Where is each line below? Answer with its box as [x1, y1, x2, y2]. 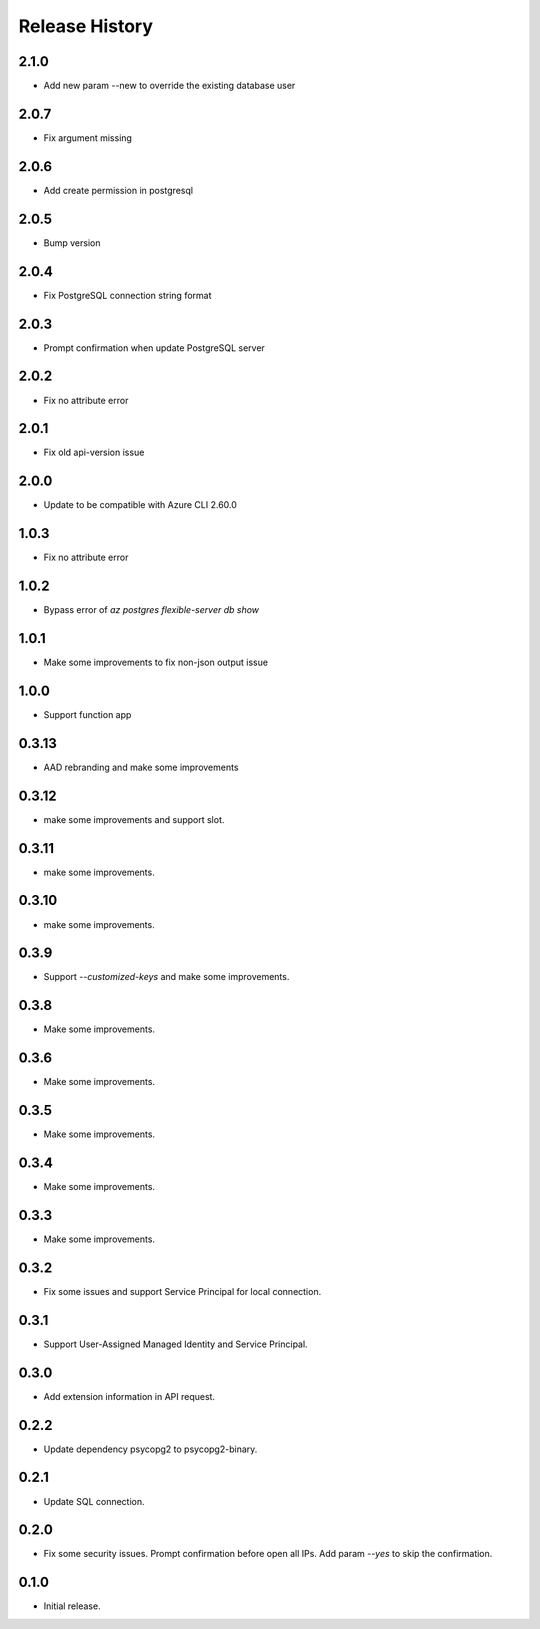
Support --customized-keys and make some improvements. [43, 971, 290, 983]
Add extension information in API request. [43, 1390, 215, 1402]
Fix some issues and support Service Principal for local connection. [43, 1285, 322, 1297]
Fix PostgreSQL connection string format [43, 289, 212, 301]
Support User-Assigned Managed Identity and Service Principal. [43, 1338, 309, 1350]
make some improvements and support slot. [43, 813, 225, 825]
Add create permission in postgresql [43, 184, 194, 196]
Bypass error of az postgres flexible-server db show [43, 604, 260, 616]
